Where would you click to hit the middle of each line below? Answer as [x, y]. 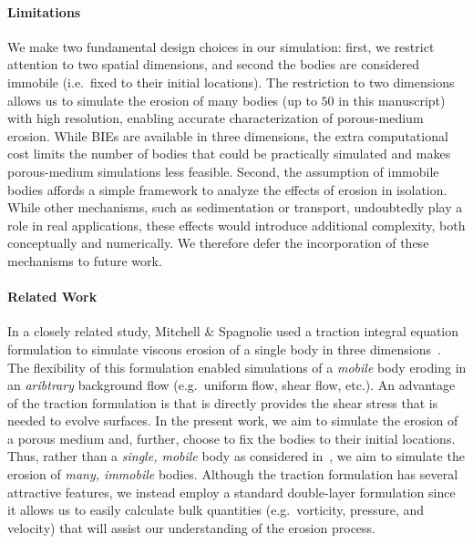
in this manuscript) [392, 100]
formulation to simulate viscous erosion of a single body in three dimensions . [224, 349]
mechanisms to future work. [85, 260]
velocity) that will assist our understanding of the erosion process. [191, 527]
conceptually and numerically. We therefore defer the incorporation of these [218, 243]
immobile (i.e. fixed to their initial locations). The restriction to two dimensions [231, 82]
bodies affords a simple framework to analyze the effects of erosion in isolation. [227, 189]
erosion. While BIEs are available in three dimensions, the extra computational [228, 135]
